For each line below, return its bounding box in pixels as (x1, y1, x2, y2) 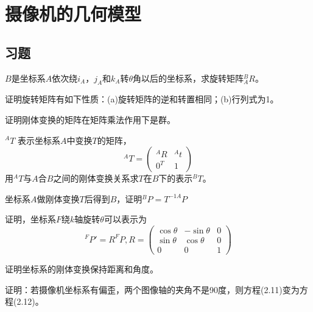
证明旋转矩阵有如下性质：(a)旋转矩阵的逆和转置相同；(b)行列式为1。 (5, 93, 279, 105)
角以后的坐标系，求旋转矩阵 (133, 71, 244, 84)
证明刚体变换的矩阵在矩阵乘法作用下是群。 (5, 113, 175, 126)
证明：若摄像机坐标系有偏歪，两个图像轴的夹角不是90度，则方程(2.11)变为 (5, 283, 300, 296)
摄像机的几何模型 (5, 1, 142, 26)
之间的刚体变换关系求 (53, 172, 139, 185)
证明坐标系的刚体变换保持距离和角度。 (5, 263, 158, 275)
